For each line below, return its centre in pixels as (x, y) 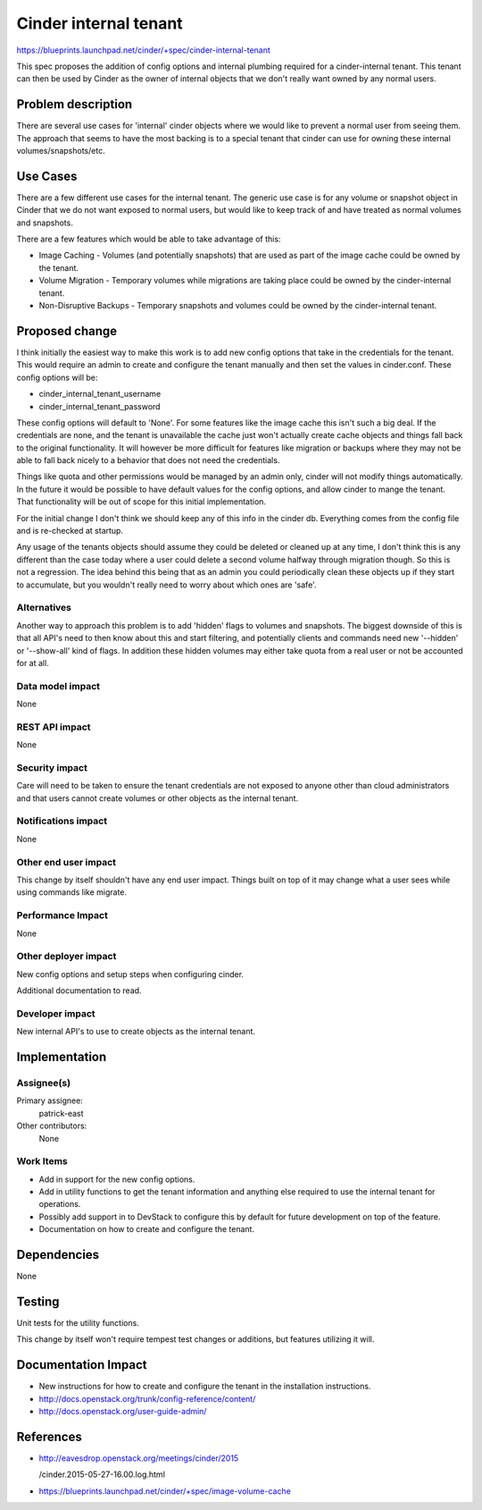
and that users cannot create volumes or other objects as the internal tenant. (158, 798)
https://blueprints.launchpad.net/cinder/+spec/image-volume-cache (165, 1491)
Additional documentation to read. (79, 991)
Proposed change (67, 331)
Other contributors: (52, 1126)
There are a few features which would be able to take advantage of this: (149, 239)
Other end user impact (66, 862)
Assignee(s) (44, 1083)
